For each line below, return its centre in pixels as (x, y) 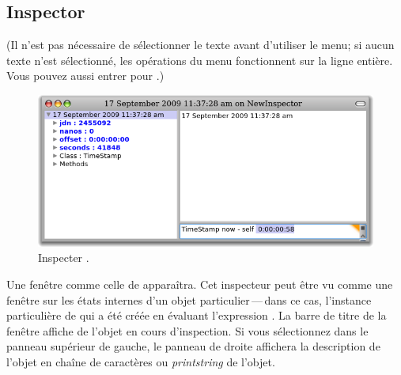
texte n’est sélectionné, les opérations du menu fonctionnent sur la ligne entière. (200, 60)
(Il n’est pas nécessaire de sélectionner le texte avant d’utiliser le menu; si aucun (200, 45)
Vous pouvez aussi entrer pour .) (85, 76)
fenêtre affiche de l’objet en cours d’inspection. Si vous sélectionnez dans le (187, 330)
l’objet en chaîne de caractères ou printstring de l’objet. (141, 362)
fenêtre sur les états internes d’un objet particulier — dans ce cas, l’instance (189, 299)
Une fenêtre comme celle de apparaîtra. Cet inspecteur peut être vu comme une (200, 284)
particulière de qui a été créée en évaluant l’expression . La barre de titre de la (197, 315)
